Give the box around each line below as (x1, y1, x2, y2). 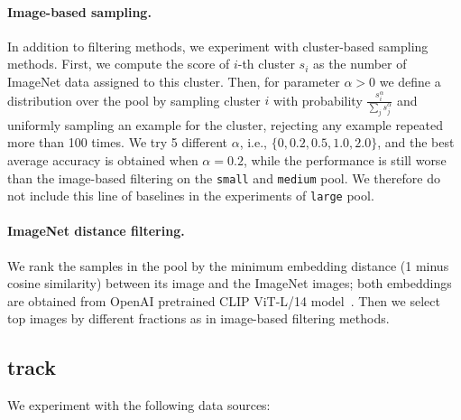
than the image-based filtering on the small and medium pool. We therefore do (7, 168, 440, 187)
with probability (272, 90, 363, 109)
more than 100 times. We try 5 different (7, 133, 228, 152)
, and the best (377, 133, 455, 152)
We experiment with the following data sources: (7, 396, 271, 415)
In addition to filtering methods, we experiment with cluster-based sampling (7, 36, 429, 55)
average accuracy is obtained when (7, 150, 198, 169)
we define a (379, 71, 441, 90)
